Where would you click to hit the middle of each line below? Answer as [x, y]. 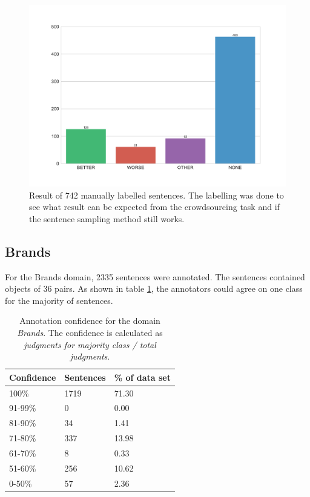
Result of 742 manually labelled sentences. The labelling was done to [157, 195]
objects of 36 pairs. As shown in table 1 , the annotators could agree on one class [154, 288]
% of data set [142, 377]
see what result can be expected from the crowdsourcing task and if [154, 207]
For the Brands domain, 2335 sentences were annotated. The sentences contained [155, 276]
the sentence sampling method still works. [107, 218]
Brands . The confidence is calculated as [90, 333]
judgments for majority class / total [90, 344]
